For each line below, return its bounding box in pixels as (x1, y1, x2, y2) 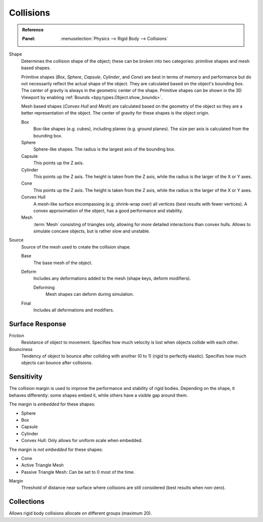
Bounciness (9, 346, 33, 352)
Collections (9, 498, 45, 506)
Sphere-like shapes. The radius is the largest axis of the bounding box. (33, 146, 175, 152)
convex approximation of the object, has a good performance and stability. (33, 208, 183, 213)
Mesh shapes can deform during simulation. (45, 291, 134, 297)
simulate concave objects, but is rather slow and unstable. (33, 228, 150, 234)
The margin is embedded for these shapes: (9, 401, 95, 407)
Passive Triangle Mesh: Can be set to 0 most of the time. (21, 469, 135, 475)
